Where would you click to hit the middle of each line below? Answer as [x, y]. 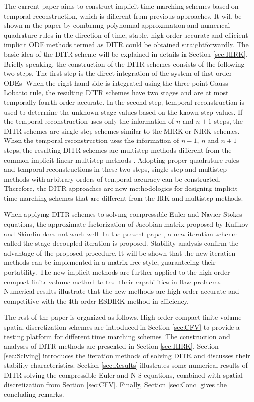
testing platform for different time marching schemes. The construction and [117, 336]
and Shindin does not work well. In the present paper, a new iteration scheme [120, 233]
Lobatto [16, 92]
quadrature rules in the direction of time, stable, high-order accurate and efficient [126, 35]
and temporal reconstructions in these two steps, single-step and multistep [115, 169]
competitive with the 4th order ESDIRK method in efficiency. [96, 300]
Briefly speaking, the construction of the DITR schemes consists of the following [124, 63]
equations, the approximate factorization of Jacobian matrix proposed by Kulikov [126, 224]
